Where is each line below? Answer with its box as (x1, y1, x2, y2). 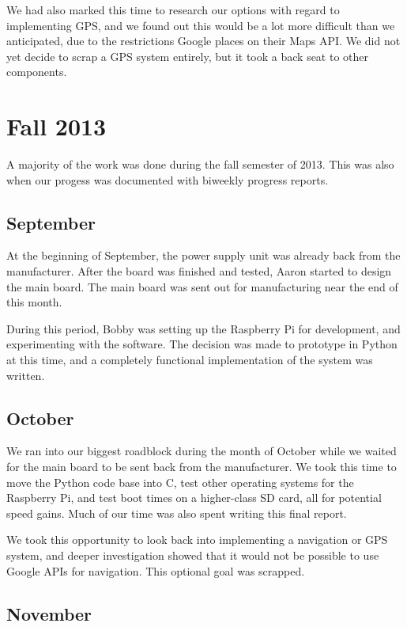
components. (6, 63, 67, 80)
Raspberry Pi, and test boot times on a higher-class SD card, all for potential (6, 489, 382, 506)
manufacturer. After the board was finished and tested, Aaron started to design (6, 263, 392, 279)
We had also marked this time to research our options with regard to (6, 2, 340, 17)
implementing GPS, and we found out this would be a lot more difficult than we (6, 17, 395, 33)
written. (6, 367, 45, 383)
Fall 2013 (6, 110, 107, 142)
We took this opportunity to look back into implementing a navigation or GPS (6, 531, 388, 548)
